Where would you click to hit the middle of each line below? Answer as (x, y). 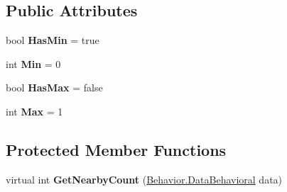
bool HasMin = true (53, 40)
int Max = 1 (34, 111)
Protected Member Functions (116, 149)
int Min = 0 (33, 63)
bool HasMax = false (54, 87)
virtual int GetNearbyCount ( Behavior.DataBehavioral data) (144, 179)
